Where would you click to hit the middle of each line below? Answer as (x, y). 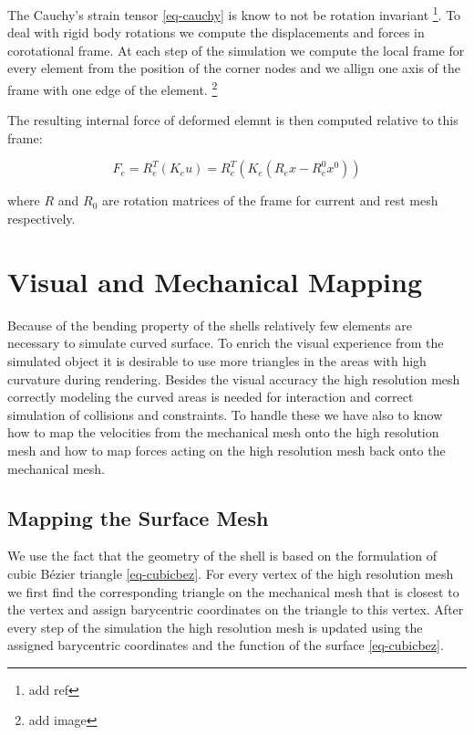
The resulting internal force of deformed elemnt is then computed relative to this (233, 120)
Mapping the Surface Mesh (138, 517)
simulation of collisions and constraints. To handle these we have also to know (225, 414)
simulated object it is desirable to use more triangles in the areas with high (217, 360)
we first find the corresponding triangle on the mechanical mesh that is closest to (233, 591)
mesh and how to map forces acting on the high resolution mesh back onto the (227, 450)
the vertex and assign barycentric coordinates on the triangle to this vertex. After (236, 609)
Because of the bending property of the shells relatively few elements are (210, 325)
